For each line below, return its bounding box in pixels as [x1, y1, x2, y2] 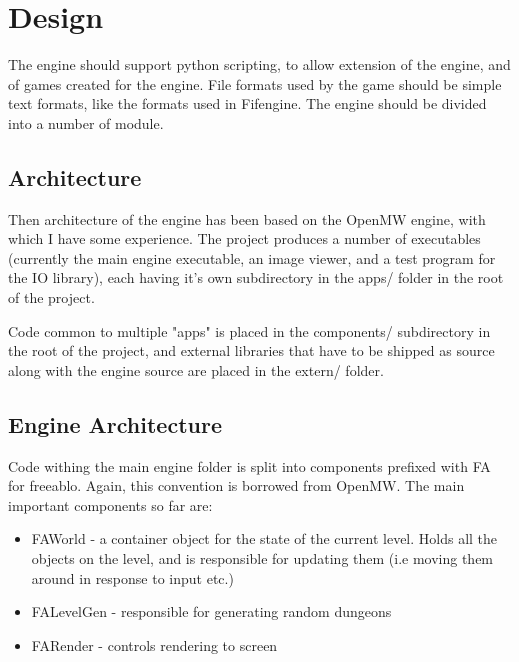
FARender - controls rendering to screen [31, 634, 278, 655]
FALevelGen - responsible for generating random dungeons [31, 601, 392, 622]
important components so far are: [8, 494, 213, 515]
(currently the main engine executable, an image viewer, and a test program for [8, 247, 496, 268]
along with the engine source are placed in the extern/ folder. [8, 359, 384, 380]
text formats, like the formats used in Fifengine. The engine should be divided [8, 93, 487, 114]
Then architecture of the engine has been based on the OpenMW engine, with [8, 208, 486, 229]
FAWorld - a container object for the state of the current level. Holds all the [31, 528, 498, 549]
